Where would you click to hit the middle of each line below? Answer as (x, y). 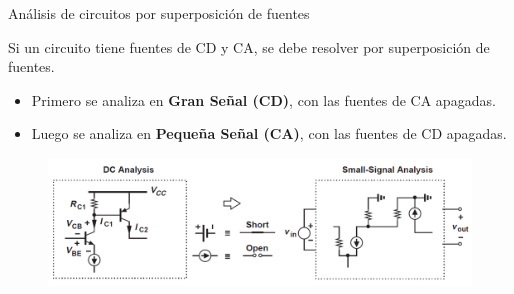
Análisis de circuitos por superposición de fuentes (159, 13)
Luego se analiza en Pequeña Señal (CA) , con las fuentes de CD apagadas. (269, 133)
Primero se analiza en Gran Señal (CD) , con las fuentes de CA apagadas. (263, 99)
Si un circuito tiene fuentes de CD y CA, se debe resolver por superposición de (249, 46)
